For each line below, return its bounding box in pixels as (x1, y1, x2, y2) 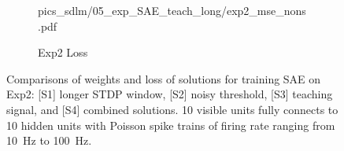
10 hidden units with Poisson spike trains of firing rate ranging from (6, 116, 335, 133)
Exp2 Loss (38, 44, 88, 61)
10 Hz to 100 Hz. (6, 132, 92, 149)
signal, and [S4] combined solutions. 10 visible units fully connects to (6, 101, 338, 117)
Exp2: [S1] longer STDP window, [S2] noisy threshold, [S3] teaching (6, 86, 333, 102)
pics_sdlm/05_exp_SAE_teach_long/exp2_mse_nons (38, 2, 306, 18)
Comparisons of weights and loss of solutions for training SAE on (6, 70, 321, 87)
